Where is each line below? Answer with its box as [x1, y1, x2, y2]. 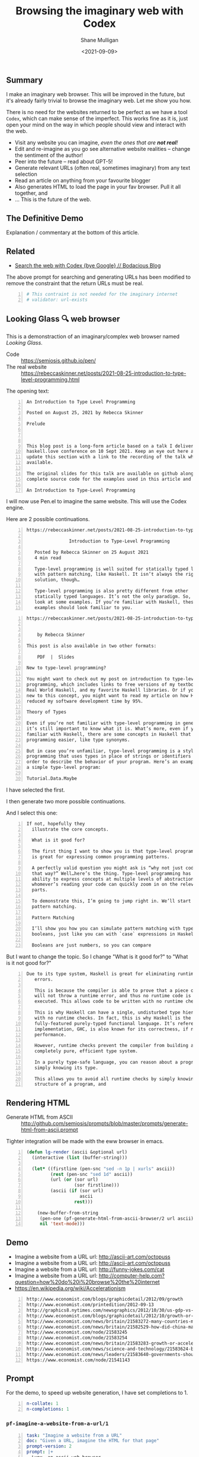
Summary [6, 75, 43, 85]
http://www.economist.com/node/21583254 [26, 1335, 128, 1341]
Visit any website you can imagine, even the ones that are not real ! [14, 139, 178, 146]
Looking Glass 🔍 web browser [6, 314, 120, 324]
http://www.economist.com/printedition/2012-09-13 [26, 1302, 154, 1308]
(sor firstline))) [73, 1182, 120, 1188]
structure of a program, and [34, 1081, 107, 1087]
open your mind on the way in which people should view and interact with [6, 121, 186, 128]
